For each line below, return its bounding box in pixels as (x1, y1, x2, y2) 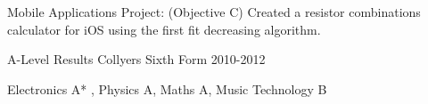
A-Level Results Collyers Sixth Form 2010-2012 (7, 50, 266, 68)
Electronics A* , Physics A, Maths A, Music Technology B (7, 79, 327, 98)
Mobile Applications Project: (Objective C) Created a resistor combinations (7, 3, 421, 20)
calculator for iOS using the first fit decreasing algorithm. (7, 20, 321, 38)
